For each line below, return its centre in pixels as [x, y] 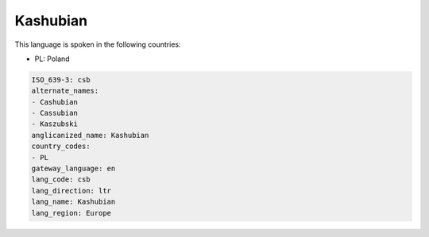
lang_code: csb [61, 180]
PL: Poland [52, 59]
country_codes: [61, 146]
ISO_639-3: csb [61, 80]
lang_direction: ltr [71, 191]
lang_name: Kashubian [73, 202]
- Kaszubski [55, 124]
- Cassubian [55, 113]
